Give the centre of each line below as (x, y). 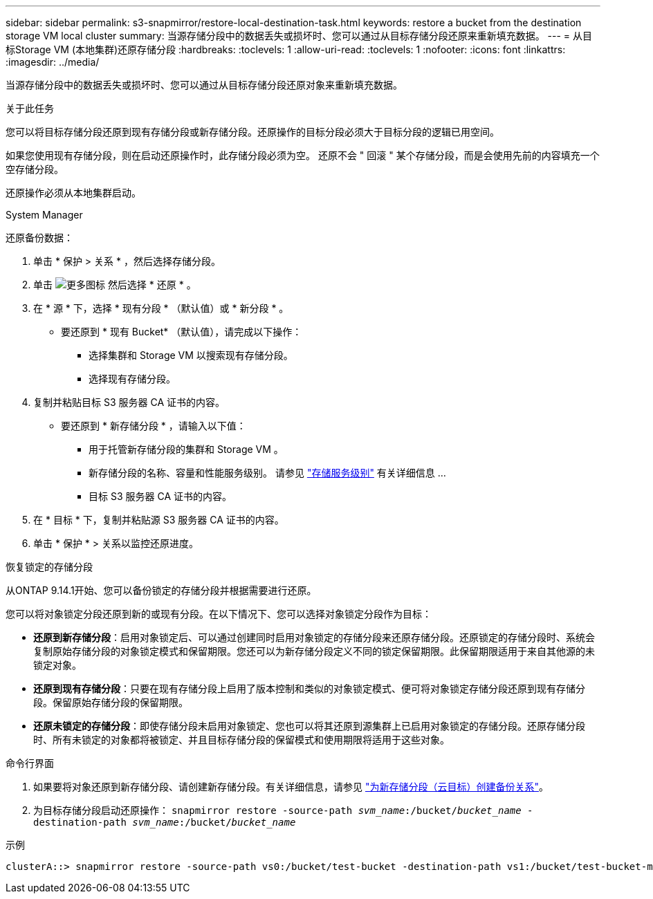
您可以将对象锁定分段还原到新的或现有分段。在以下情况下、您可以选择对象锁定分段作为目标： (219, 614)
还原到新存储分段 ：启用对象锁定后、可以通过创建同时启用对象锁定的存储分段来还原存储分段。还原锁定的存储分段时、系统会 (314, 637)
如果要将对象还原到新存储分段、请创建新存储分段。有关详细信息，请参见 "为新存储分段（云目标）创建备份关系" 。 (291, 787)
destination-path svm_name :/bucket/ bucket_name (165, 822)
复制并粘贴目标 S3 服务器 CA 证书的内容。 (129, 402)
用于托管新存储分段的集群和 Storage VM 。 (186, 449)
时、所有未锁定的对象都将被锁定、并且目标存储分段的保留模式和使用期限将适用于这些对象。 (241, 740)
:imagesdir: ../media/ (53, 62)
